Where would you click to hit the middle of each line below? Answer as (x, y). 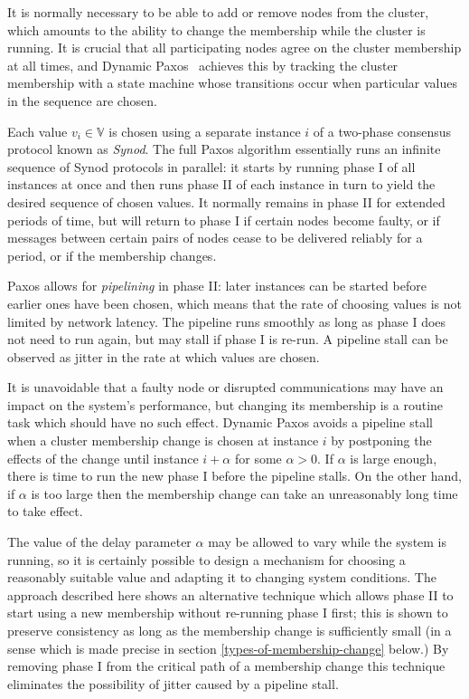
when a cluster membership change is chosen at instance (163, 440)
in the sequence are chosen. (82, 100)
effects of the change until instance (103, 458)
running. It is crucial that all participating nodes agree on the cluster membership (234, 48)
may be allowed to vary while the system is (328, 542)
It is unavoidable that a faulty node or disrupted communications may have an (225, 387)
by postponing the (381, 440)
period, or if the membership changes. (112, 255)
